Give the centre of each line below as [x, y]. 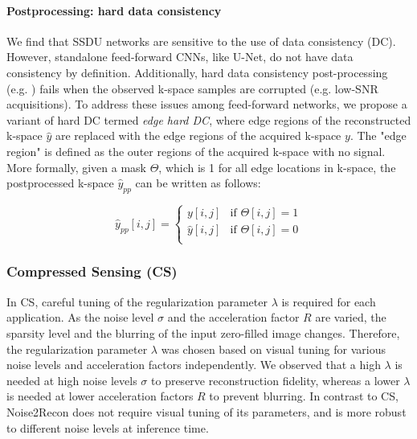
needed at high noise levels [72, 380]
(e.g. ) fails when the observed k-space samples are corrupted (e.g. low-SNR [192, 88]
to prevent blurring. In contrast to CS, [304, 396]
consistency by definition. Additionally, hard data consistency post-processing [197, 72]
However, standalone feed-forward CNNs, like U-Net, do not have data [180, 57]
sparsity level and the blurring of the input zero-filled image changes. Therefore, [203, 332]
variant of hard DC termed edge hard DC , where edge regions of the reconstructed [209, 119]
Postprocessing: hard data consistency [114, 10]
